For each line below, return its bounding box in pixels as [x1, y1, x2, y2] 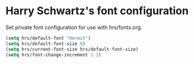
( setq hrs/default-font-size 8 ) [5, 40, 85, 47]
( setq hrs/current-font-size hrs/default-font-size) [5, 46, 139, 52]
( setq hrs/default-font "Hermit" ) [5, 35, 91, 41]
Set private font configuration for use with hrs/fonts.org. [5, 24, 143, 31]
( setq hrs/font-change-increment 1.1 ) [5, 52, 101, 57]
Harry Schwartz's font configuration [5, 4, 189, 18]
